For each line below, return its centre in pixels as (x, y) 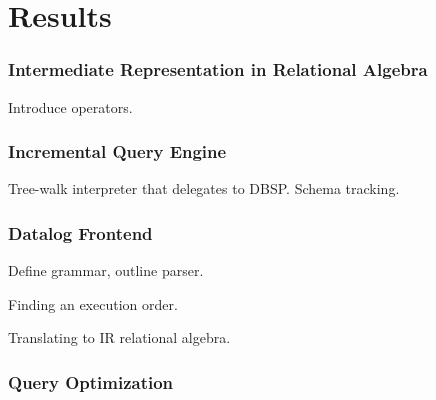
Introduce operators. (70, 106)
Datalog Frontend (80, 232)
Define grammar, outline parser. (106, 270)
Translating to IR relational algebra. (119, 337)
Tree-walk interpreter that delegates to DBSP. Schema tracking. (204, 188)
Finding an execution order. (93, 303)
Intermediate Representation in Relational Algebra (218, 69)
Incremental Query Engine (117, 151)
